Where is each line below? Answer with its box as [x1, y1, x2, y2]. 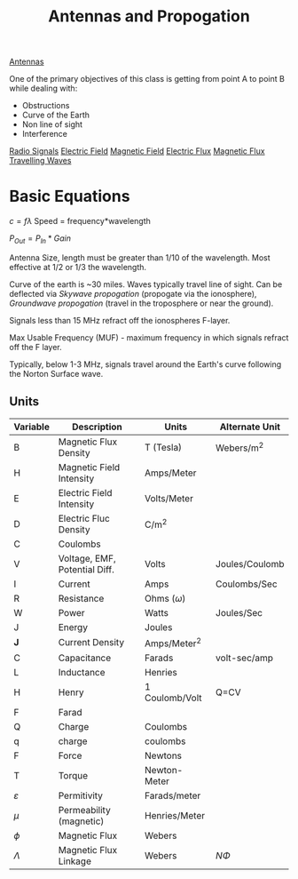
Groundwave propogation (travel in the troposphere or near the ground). [9, 298, 274, 308]
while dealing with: [9, 83, 78, 94]
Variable [13, 420, 51, 433]
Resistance [58, 592, 105, 604]
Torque [58, 770, 89, 782]
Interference [21, 129, 68, 140]
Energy [58, 620, 89, 633]
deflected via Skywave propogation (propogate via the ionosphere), [9, 288, 257, 299]
